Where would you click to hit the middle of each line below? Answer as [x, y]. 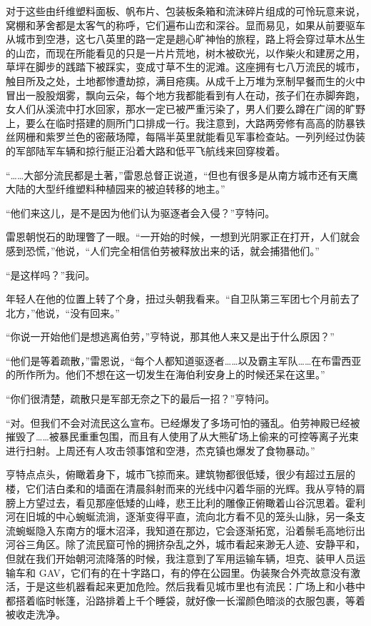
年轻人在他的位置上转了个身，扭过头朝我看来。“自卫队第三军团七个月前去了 [183, 299]
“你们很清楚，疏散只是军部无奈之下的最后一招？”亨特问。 [141, 399]
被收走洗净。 [36, 614]
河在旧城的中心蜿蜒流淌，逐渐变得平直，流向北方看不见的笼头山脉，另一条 [181, 516]
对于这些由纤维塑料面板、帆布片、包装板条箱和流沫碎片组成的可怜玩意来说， [185, 11]
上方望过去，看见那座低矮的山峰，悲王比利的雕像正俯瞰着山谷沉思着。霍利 [190, 502]
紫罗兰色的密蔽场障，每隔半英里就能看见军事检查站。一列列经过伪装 [205, 137]
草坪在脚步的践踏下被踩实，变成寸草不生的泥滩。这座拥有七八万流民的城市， [185, 67]
